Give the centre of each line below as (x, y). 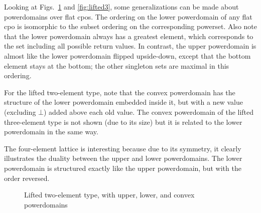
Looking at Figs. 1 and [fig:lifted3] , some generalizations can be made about (121, 7)
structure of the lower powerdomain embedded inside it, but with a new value (123, 102)
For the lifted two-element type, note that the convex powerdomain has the (120, 92)
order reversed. (27, 178)
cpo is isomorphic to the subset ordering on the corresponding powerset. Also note (130, 26)
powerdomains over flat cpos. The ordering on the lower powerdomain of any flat (128, 16)
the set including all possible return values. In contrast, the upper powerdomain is (130, 46)
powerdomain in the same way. (51, 132)
